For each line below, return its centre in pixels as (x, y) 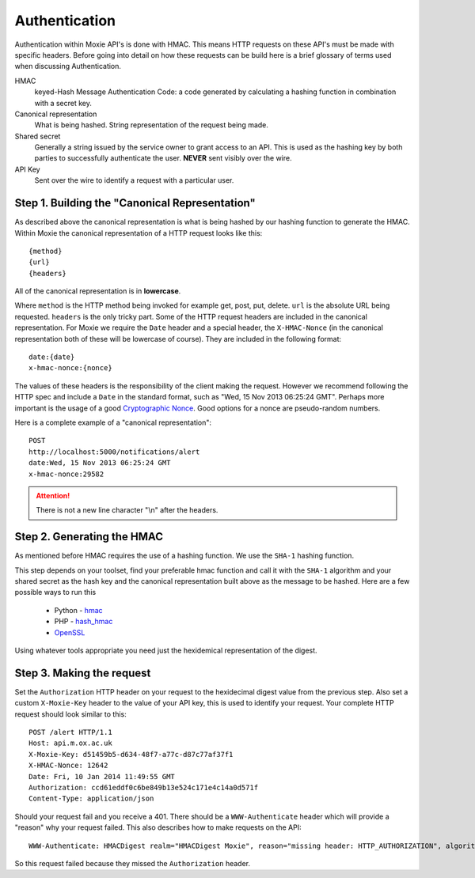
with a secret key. (63, 103)
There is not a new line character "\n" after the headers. (127, 510)
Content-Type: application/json (91, 799)
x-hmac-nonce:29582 (66, 474)
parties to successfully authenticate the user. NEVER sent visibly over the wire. (163, 158)
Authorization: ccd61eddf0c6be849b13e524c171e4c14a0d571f (144, 788)
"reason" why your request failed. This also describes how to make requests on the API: (158, 827)
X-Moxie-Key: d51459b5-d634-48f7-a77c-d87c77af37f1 (131, 754)
